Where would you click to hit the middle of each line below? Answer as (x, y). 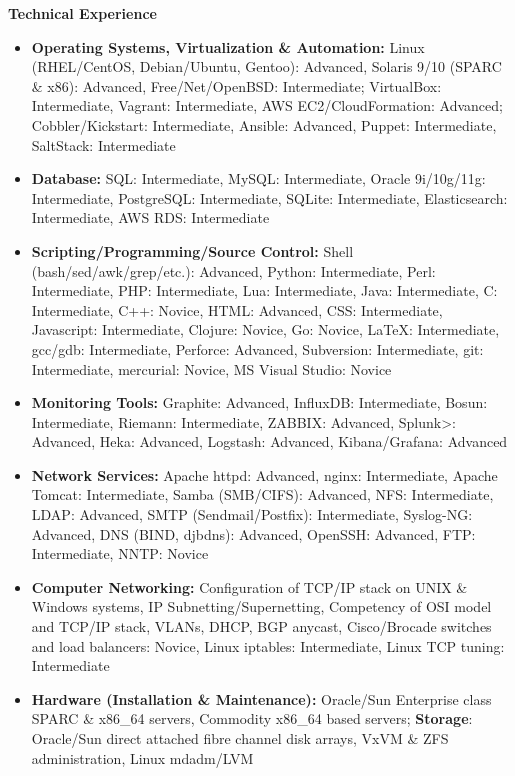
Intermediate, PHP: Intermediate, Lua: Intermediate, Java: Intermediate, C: (264, 290)
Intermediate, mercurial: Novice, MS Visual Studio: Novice (211, 368)
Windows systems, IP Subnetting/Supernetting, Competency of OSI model (261, 606)
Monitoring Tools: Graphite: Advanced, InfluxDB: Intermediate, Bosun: (259, 402)
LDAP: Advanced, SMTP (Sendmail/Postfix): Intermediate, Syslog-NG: (252, 514)
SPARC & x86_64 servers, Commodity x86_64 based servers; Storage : (252, 718)
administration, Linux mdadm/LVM (142, 757)
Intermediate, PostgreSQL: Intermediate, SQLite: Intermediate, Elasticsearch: (269, 197)
